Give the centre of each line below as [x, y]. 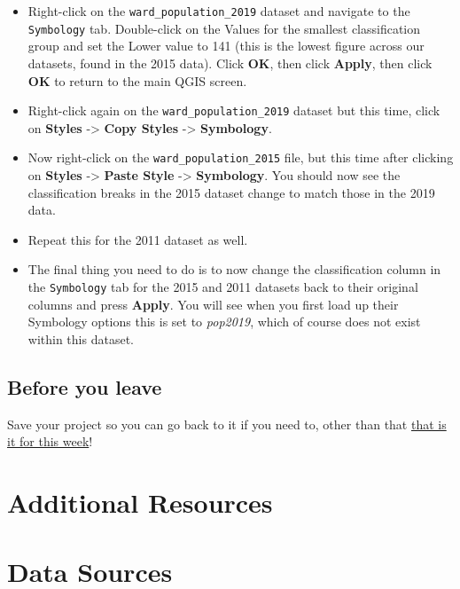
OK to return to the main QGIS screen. [137, 80]
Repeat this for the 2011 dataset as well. [138, 239]
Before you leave [85, 386]
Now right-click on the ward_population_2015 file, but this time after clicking [241, 157]
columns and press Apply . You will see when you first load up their [213, 304]
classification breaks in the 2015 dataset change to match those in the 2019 [231, 192]
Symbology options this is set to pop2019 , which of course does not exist [224, 322]
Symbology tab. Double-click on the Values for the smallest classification [224, 28]
